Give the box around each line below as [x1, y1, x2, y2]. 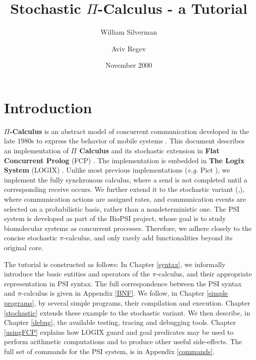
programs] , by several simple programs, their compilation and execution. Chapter [4, 297, 251, 308]
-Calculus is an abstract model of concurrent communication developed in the [9, 126, 250, 136]
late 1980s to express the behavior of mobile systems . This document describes [4, 135, 245, 146]
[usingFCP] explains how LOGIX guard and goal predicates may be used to [4, 326, 234, 337]
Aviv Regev [111, 43, 146, 53]
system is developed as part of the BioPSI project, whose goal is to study [4, 213, 226, 224]
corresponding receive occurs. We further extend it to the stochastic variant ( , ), [4, 184, 245, 194]
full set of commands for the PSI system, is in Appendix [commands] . [4, 346, 215, 356]
